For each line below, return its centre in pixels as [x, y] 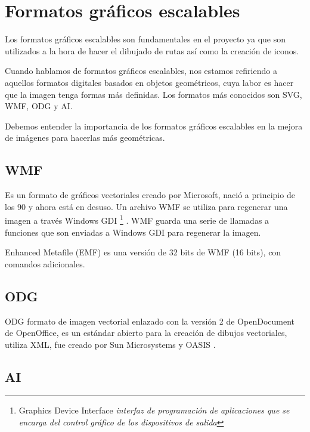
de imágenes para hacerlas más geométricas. [85, 138]
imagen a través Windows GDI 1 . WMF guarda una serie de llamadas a [137, 219]
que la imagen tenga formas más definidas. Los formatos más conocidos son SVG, [154, 94]
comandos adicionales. [45, 263]
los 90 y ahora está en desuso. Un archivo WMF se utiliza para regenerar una [146, 206]
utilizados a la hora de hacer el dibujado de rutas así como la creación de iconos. [152, 50]
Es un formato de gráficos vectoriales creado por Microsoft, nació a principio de [150, 195]
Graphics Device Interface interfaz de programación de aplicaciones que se [154, 410]
